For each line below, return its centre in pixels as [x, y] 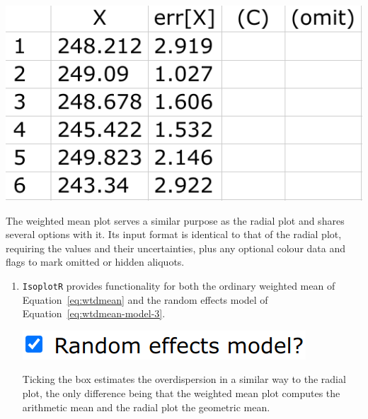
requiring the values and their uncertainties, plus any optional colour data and [176, 248]
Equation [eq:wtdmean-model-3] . [94, 313]
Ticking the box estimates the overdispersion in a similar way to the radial [184, 379]
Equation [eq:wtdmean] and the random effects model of [145, 299]
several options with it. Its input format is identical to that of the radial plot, [174, 234]
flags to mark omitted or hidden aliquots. [95, 262]
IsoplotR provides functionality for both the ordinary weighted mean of [179, 285]
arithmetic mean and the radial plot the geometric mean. [146, 407]
